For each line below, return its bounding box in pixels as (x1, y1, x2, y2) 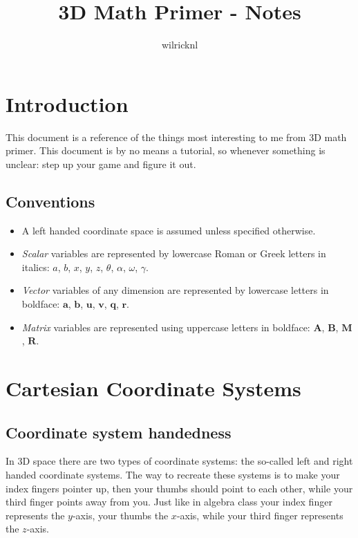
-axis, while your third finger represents (176, 508, 343, 522)
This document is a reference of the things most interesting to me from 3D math (6, 129, 347, 144)
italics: (21, 259, 50, 274)
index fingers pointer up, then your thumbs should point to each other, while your (6, 481, 353, 495)
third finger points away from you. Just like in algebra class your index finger (6, 494, 332, 509)
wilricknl (161, 37, 198, 52)
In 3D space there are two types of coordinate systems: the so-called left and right (6, 454, 353, 468)
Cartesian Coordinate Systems (6, 373, 301, 402)
